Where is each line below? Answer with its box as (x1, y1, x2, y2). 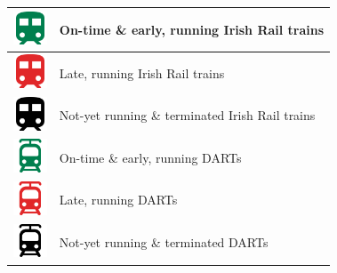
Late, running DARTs (59, 190, 178, 209)
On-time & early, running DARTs (59, 148, 242, 166)
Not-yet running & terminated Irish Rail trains (59, 106, 316, 124)
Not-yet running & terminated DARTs (59, 233, 269, 252)
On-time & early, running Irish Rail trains (59, 20, 325, 38)
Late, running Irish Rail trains (59, 63, 225, 82)
